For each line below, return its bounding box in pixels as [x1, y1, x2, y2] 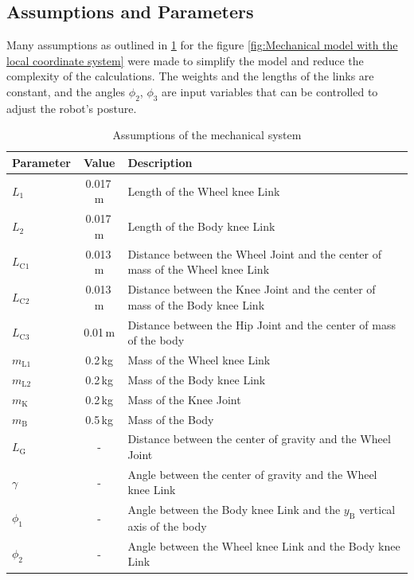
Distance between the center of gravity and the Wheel [127, 430, 391, 447]
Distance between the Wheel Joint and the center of [127, 245, 381, 262]
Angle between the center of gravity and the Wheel [127, 465, 377, 482]
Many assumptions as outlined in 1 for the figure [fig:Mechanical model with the [6, 37, 398, 53]
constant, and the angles [6, 83, 126, 99]
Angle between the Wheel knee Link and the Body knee [127, 537, 400, 554]
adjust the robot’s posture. [6, 99, 137, 116]
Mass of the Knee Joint [127, 391, 241, 407]
